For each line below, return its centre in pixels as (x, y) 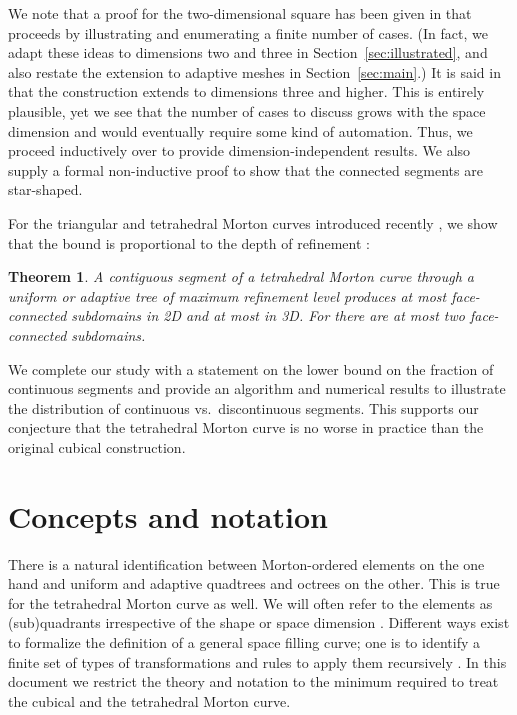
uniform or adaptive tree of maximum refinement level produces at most (227, 295)
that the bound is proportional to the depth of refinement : (189, 242)
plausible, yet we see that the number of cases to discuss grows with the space (247, 110)
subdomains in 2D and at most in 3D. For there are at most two (268, 315)
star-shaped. (45, 189)
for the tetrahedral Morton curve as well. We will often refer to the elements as (250, 602)
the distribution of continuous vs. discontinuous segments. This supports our (243, 407)
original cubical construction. (97, 446)
